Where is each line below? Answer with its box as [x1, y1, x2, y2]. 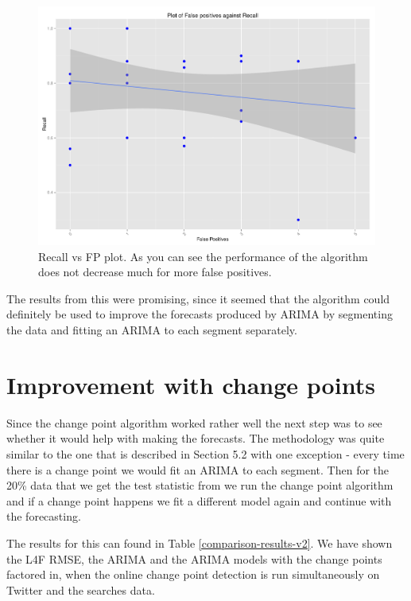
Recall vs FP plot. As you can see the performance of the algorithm [38, 248, 368, 264]
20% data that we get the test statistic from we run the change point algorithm [6, 477, 394, 494]
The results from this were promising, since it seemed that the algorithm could [6, 290, 390, 306]
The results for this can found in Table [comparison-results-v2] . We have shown [6, 534, 393, 551]
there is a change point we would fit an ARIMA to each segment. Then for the [6, 461, 390, 478]
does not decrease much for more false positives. [38, 263, 272, 280]
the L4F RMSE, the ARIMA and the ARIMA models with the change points [6, 550, 382, 567]
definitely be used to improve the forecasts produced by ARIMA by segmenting [6, 306, 393, 322]
